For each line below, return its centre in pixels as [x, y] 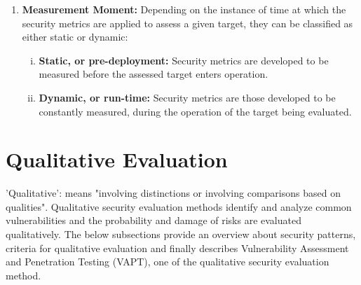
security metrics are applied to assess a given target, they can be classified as [188, 23]
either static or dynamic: [75, 37]
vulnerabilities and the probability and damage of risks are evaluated [154, 220]
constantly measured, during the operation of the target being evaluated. [195, 111]
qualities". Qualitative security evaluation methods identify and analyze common [179, 206]
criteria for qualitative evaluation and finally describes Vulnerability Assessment [177, 248]
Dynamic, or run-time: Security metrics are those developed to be [187, 97]
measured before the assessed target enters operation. [154, 74]
